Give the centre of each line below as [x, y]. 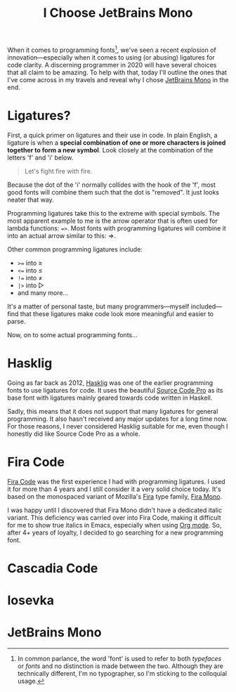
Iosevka [31, 600]
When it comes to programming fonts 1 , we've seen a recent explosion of [112, 49]
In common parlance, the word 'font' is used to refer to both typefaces [119, 658]
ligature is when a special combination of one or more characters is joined [117, 143]
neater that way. [31, 200]
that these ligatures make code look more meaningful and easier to [117, 313]
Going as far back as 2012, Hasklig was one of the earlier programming [110, 383]
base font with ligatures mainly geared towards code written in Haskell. [110, 398]
